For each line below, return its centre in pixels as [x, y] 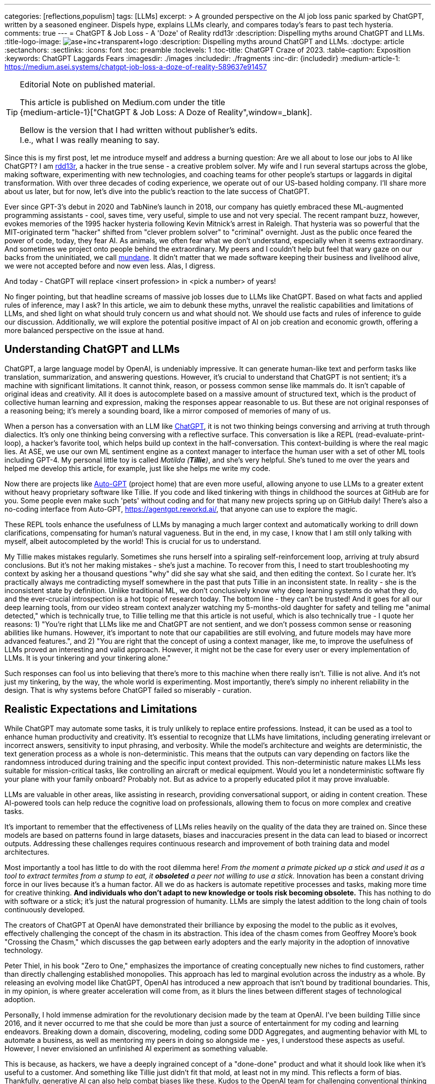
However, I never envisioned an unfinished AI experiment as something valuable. [136, 1048]
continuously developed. [45, 909]
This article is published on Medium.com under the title [123, 102]
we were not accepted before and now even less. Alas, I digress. [110, 266]
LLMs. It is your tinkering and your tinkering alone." [88, 658]
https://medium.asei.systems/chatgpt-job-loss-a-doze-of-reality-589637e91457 [136, 67]
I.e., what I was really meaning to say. [90, 140]
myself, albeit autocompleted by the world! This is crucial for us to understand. [133, 541]
